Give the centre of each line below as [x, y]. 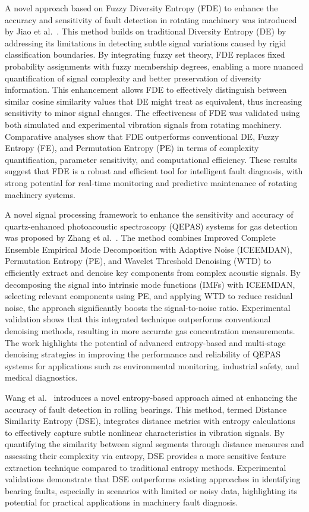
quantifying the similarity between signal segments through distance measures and [154, 444]
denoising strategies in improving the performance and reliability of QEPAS [143, 354]
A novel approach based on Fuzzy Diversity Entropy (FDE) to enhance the [141, 8]
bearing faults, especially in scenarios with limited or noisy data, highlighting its [151, 490]
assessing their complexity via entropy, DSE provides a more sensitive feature [146, 455]
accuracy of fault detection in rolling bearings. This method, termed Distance [146, 409]
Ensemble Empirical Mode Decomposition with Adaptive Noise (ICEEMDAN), [149, 249]
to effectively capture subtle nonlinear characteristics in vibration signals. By [145, 432]
